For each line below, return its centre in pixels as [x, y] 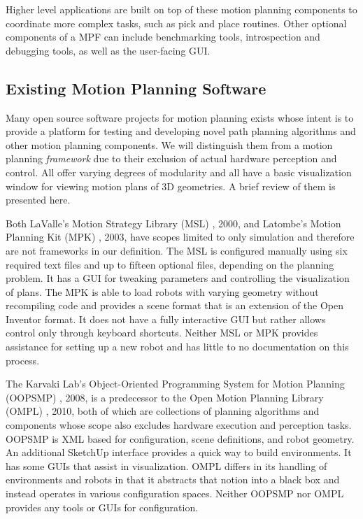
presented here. [38, 200]
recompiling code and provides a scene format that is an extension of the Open [175, 305]
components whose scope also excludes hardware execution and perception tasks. [179, 425]
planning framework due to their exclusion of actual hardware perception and [171, 158]
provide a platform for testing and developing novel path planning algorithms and [181, 131]
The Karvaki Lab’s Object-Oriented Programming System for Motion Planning [175, 384]
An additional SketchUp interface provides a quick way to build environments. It [179, 452]
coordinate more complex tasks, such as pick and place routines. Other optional [176, 23]
